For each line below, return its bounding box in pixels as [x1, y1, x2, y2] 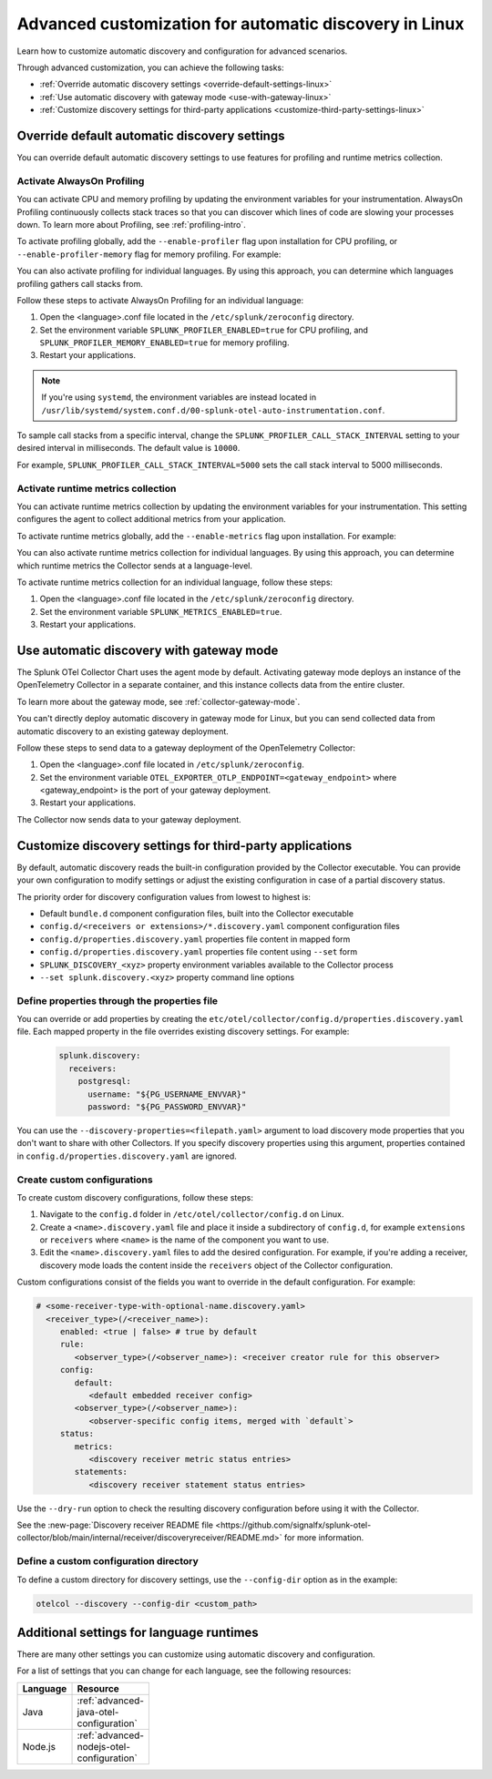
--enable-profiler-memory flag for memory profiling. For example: [16, 249, 282, 260]
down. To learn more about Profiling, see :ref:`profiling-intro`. [16, 219, 246, 230]
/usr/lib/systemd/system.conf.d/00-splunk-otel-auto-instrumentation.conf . [41, 404, 385, 415]
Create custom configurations [16, 1173, 154, 1186]
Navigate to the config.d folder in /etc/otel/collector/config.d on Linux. [39, 1209, 344, 1220]
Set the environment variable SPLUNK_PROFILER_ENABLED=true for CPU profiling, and [39, 324, 369, 335]
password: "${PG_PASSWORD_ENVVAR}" [87, 1101, 247, 1111]
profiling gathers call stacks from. [16, 278, 143, 289]
